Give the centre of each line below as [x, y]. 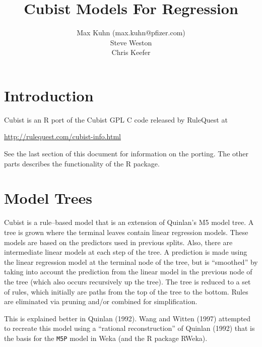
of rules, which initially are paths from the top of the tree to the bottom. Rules [126, 291]
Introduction [49, 95]
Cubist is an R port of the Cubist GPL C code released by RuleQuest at [116, 119]
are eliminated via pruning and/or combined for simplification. [101, 301]
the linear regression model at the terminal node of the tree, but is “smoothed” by [131, 262]
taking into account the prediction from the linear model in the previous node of [128, 272]
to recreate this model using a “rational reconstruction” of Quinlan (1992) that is [129, 328]
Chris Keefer [131, 52]
